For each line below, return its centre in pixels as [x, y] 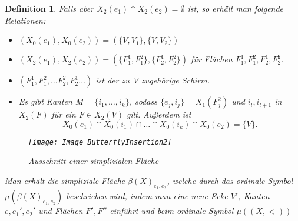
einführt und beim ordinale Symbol [172, 211]
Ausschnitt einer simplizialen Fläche [94, 161]
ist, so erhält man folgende [236, 8]
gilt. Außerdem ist [159, 114]
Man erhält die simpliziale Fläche [65, 181]
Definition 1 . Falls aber [49, 8]
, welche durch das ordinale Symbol [230, 181]
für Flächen [212, 59]
